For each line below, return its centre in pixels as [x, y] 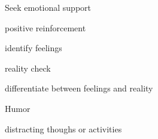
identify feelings [34, 48]
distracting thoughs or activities [63, 128]
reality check [28, 68]
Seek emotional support [48, 7]
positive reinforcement [45, 27]
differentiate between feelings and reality [79, 88]
